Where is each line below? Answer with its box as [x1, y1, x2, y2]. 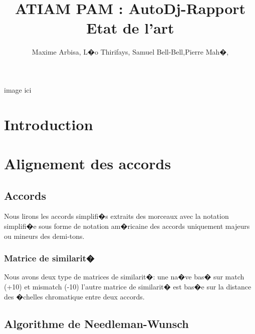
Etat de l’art [86, 18, 174, 38]
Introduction [4, 114, 93, 134]
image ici [4, 84, 32, 95]
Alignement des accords [4, 153, 171, 174]
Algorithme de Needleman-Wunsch [4, 315, 189, 331]
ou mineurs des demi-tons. [4, 230, 85, 241]
